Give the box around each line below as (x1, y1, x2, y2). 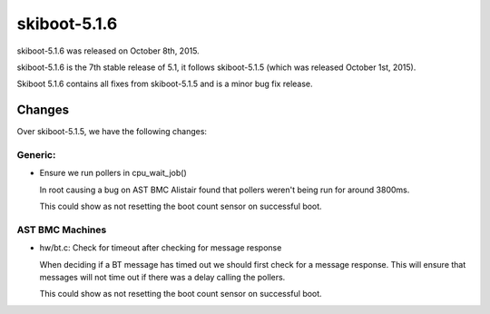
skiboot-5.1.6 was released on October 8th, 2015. (16, 45, 200, 56)
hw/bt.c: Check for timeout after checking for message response (39, 242, 282, 253)
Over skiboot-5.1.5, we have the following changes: (16, 126, 208, 137)
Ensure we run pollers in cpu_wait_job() (39, 168, 188, 179)
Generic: (16, 149, 56, 161)
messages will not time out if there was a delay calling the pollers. (39, 272, 286, 283)
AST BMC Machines (16, 223, 107, 236)
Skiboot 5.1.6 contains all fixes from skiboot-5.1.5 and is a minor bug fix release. (16, 78, 313, 90)
